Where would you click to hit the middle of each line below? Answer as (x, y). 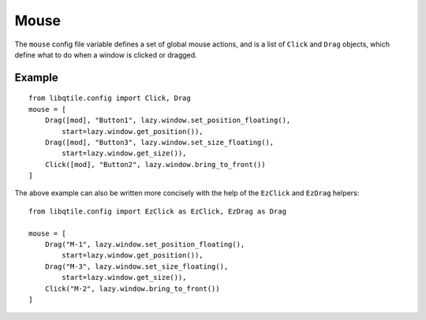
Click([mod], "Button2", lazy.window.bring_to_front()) (155, 164)
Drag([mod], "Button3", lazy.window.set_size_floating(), (159, 142)
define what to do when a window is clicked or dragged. (106, 54)
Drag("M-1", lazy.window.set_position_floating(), (145, 245)
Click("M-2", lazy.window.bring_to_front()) (132, 288)
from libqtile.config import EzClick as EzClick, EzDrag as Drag (158, 211)
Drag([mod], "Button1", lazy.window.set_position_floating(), (168, 121)
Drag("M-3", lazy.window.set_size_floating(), (136, 266)
